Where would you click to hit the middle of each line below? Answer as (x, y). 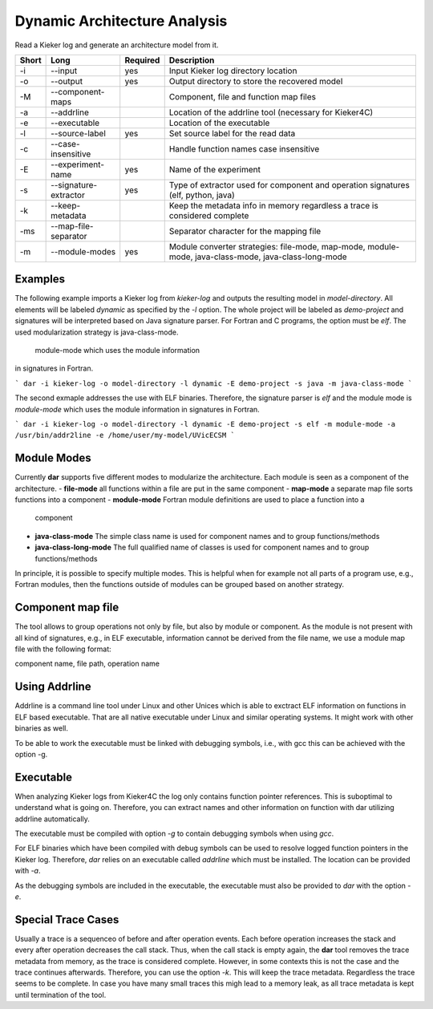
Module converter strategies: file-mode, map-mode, (267, 246)
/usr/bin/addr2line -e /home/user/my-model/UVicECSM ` (125, 436)
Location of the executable (219, 123)
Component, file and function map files (243, 96)
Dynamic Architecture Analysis (121, 21)
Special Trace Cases (67, 920)
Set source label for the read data (232, 133)
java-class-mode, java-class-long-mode (271, 257)
